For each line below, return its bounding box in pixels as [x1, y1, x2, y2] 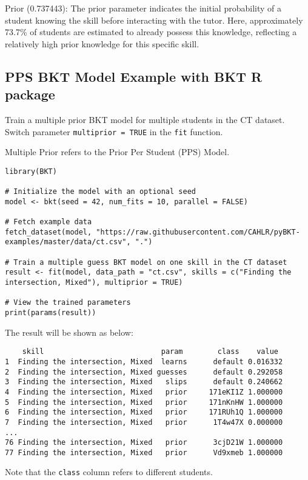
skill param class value [22, 347, 279, 356]
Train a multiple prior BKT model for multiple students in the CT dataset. [5, 113, 285, 125]
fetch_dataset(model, [5, 227, 92, 236]
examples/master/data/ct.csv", [5, 238, 131, 247]
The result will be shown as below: [5, 325, 133, 338]
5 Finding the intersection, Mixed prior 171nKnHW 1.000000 [5, 398, 283, 407]
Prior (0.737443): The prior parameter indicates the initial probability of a [5, 2, 281, 14]
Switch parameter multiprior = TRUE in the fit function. [5, 125, 223, 138]
